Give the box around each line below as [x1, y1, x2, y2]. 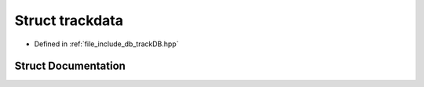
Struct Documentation [14, 60, 126, 73]
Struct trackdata [14, 12, 123, 29]
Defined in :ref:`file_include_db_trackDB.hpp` [34, 39, 179, 49]
